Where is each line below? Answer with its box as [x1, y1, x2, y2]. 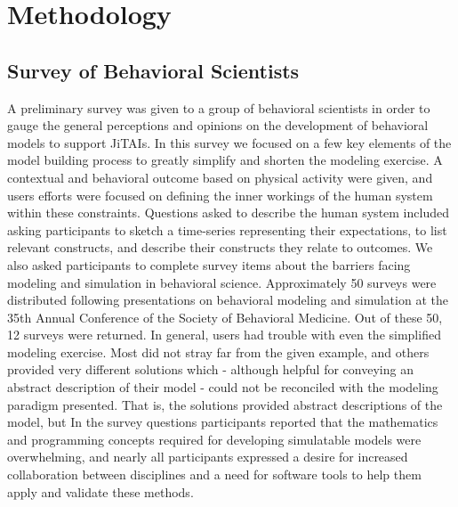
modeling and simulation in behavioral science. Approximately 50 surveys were [7, 273, 437, 291]
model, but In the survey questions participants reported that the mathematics [7, 413, 438, 431]
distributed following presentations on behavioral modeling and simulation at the [7, 290, 448, 309]
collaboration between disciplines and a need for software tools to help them [7, 465, 422, 484]
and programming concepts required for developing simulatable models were [7, 429, 422, 448]
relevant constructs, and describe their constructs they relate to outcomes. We [7, 238, 433, 257]
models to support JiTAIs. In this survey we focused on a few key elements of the [7, 133, 452, 151]
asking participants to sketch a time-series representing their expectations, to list [7, 220, 447, 239]
